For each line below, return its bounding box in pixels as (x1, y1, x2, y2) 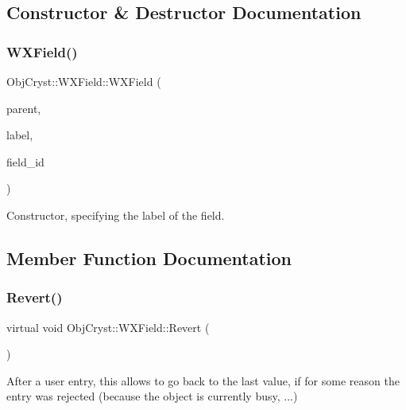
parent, (6, 100, 41, 116)
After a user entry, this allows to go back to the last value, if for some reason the (6, 372, 400, 389)
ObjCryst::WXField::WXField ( (6, 73, 161, 89)
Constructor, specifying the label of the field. (6, 206, 225, 223)
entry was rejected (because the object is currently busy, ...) (6, 388, 298, 404)
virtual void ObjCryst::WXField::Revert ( (6, 318, 210, 335)
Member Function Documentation (6, 245, 292, 270)
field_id (6, 153, 44, 170)
